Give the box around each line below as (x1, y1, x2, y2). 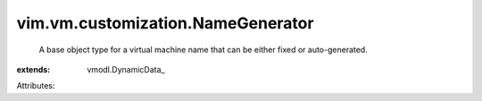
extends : (16, 64, 51, 74)
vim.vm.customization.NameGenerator (16, 13, 314, 33)
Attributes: (16, 81, 55, 91)
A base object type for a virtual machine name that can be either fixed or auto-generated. (38, 44, 368, 55)
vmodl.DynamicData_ (87, 64, 165, 74)
